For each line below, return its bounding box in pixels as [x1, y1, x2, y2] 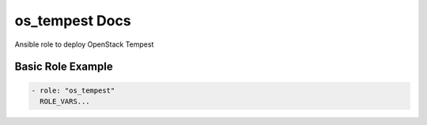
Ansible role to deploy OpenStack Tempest [14, 40, 154, 49]
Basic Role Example [14, 60, 114, 74]
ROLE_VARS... [40, 97, 90, 106]
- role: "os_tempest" [31, 85, 115, 95]
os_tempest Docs [14, 12, 131, 29]
